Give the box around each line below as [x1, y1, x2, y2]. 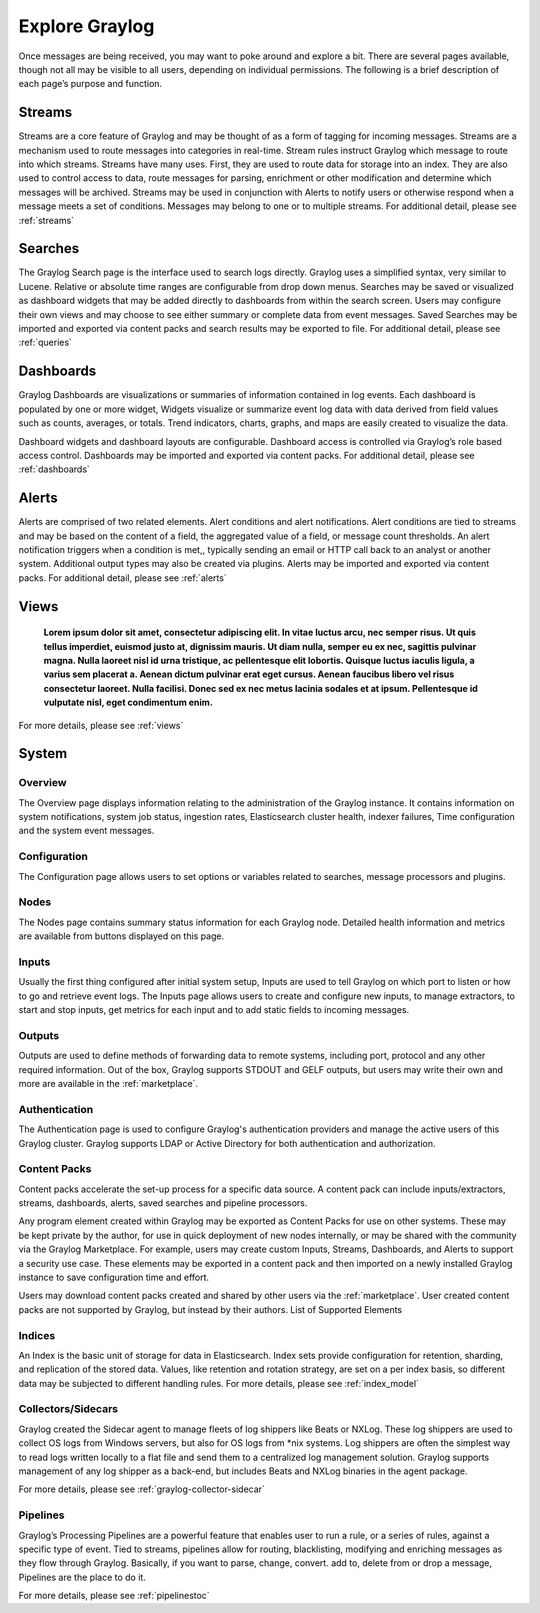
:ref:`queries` [18, 336, 72, 349]
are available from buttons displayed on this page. [18, 930, 225, 942]
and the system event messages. [18, 825, 155, 837]
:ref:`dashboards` [18, 463, 90, 475]
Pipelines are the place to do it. [18, 1571, 147, 1583]
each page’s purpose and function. [18, 78, 163, 90]
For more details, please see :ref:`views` [18, 719, 184, 731]
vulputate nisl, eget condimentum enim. [43, 696, 214, 709]
